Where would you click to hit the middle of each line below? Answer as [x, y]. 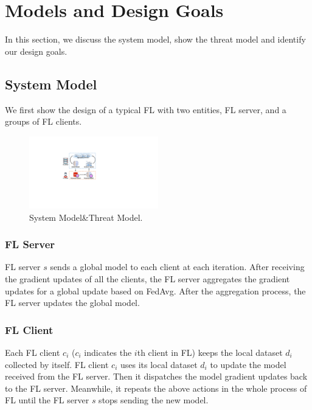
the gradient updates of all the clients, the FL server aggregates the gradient [147, 278]
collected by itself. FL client [57, 364]
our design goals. [36, 51]
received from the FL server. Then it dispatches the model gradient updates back [156, 376]
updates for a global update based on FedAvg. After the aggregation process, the [155, 290]
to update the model [248, 364]
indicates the [108, 352]
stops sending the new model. [154, 400]
